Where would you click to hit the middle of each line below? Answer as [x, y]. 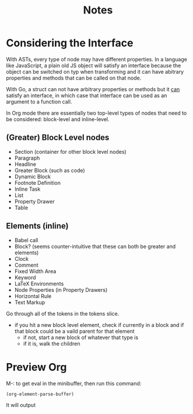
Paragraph [27, 158]
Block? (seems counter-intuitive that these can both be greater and [95, 246]
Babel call [26, 240]
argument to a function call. [39, 101]
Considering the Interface [70, 43]
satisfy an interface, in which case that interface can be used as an [87, 95]
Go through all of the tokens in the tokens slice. [63, 313]
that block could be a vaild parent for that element [75, 331]
